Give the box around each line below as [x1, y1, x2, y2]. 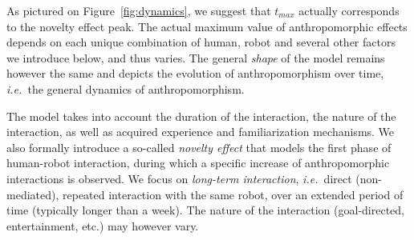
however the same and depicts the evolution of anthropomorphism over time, [6, 65, 384, 82]
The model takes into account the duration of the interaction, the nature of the [6, 107, 396, 124]
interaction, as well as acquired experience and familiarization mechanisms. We [6, 123, 395, 140]
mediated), [6, 186, 59, 202]
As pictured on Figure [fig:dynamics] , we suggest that [6, 2, 271, 18]
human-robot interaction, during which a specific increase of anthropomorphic [6, 154, 390, 171]
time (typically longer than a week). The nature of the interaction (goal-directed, [6, 202, 404, 218]
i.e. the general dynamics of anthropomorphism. [6, 80, 245, 97]
